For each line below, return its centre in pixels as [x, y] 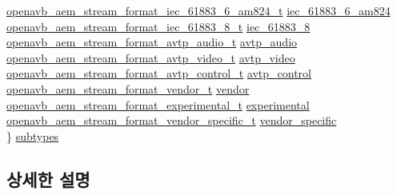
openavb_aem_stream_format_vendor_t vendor [128, 88]
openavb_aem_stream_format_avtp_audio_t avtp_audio [152, 42]
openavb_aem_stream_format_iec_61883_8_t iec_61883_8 [158, 26]
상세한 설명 [48, 179]
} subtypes [33, 135]
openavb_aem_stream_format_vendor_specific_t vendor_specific [172, 120]
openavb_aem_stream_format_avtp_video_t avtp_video [151, 57]
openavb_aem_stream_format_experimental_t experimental [158, 104]
